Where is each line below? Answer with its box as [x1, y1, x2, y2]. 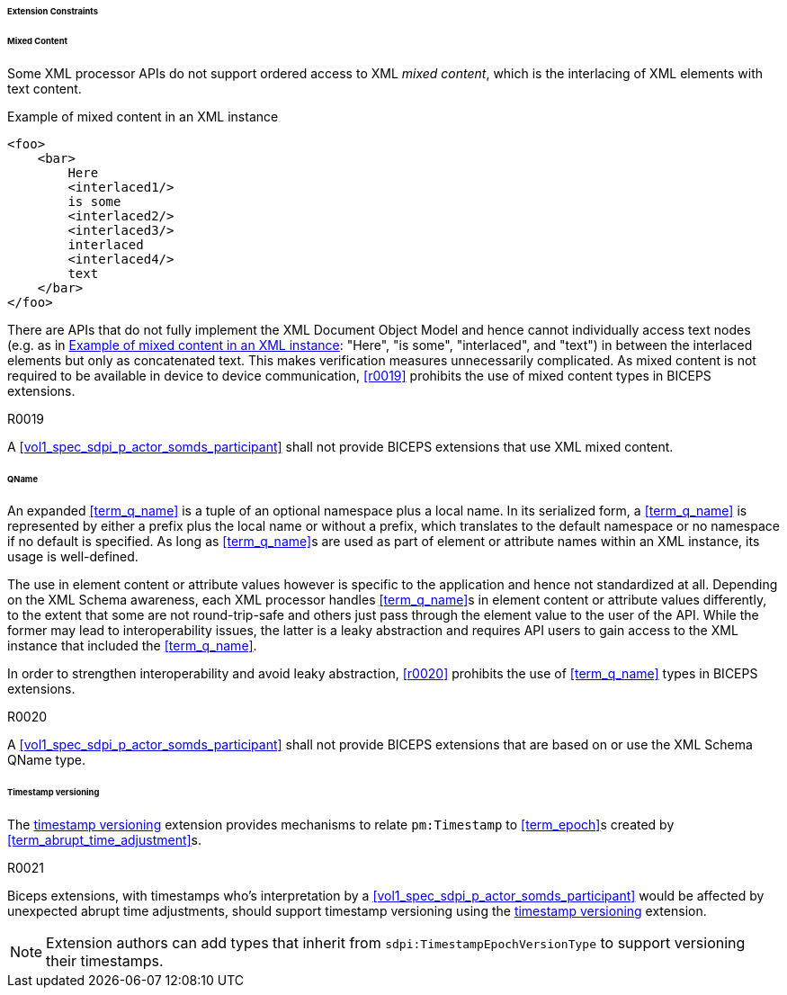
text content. [7, 80, 82, 96]
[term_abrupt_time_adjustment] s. [7, 832, 202, 848]
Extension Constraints [7, 6, 98, 16]
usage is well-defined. [7, 549, 139, 565]
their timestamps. [46, 952, 164, 971]
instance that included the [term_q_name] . [7, 638, 257, 654]
